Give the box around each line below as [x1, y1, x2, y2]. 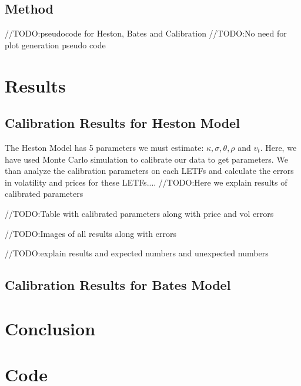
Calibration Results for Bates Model [5, 276, 231, 294]
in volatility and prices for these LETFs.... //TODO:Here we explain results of [5, 176, 287, 188]
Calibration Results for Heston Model [5, 114, 240, 132]
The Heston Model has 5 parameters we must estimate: [5, 141, 204, 153]
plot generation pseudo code [5, 38, 106, 51]
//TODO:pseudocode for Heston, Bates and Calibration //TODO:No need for [5, 27, 287, 39]
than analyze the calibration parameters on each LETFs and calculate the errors [5, 164, 294, 177]
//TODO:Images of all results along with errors [5, 227, 176, 239]
